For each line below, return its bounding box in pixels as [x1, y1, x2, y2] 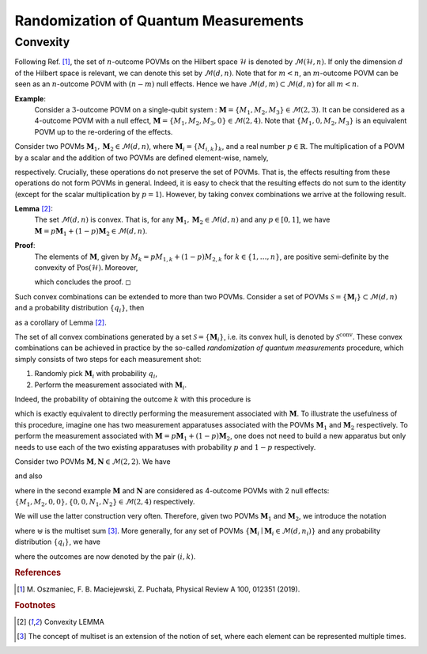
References [14, 567, 62, 578]
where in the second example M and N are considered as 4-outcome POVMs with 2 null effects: [14, 485, 330, 495]
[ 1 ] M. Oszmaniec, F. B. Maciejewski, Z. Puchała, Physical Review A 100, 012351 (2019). [17, 584, 300, 594]
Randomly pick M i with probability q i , [34, 369, 158, 380]
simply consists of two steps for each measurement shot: [14, 354, 202, 363]
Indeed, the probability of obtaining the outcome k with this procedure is [14, 394, 251, 404]
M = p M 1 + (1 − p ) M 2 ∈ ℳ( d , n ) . [34, 226, 148, 238]
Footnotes [14, 600, 56, 611]
